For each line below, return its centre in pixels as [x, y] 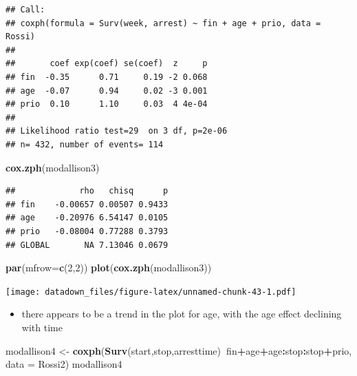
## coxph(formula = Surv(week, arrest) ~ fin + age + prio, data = [163, 23]
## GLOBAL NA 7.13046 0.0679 [87, 245]
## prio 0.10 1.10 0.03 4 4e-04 [107, 104]
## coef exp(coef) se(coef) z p [107, 64]
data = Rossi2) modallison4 [64, 364]
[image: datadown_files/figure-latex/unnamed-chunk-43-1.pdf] [151, 292]
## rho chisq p [87, 191]
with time [42, 327]
